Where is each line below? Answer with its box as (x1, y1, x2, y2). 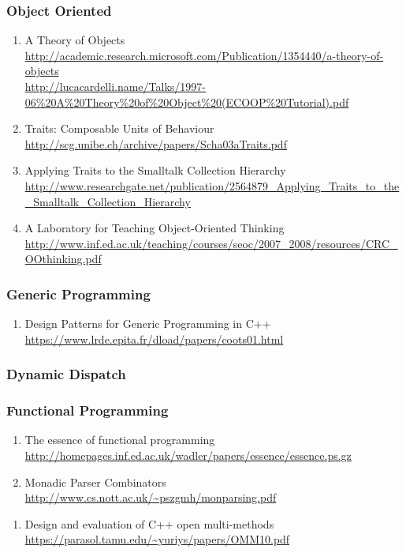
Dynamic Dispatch (6, 364, 126, 384)
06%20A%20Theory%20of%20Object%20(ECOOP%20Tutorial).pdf (24, 93, 349, 110)
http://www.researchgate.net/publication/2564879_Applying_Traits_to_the (24, 177, 400, 194)
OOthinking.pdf (24, 250, 102, 267)
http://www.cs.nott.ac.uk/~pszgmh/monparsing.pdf (24, 489, 277, 506)
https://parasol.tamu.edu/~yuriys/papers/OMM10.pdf (24, 531, 290, 547)
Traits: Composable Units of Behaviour (24, 120, 214, 137)
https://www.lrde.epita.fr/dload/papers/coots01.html (24, 330, 284, 347)
